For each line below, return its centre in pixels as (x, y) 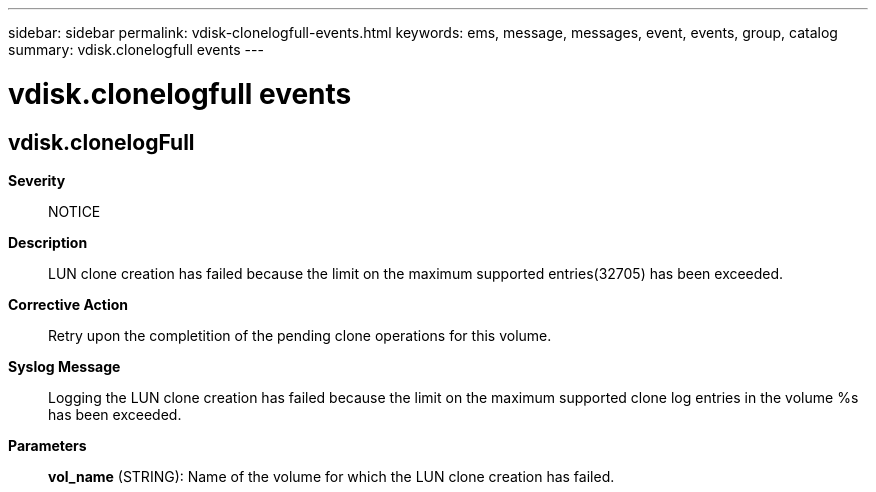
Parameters (47, 445)
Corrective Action (68, 304)
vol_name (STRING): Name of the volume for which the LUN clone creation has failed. (331, 476)
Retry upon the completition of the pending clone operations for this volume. (300, 335)
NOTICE (74, 211)
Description (48, 242)
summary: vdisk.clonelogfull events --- (136, 49)
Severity (37, 180)
